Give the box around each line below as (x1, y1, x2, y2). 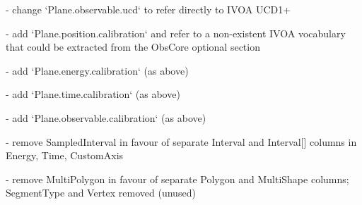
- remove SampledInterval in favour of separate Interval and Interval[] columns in (6, 134, 357, 149)
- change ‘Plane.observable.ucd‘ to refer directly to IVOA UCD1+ (6, 2, 291, 16)
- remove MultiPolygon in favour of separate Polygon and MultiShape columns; (6, 171, 349, 186)
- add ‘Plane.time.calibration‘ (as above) (6, 87, 180, 101)
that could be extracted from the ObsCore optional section (6, 39, 260, 54)
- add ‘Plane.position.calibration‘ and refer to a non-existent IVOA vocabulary (6, 25, 346, 40)
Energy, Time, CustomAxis (6, 148, 124, 163)
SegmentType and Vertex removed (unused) (6, 185, 196, 200)
